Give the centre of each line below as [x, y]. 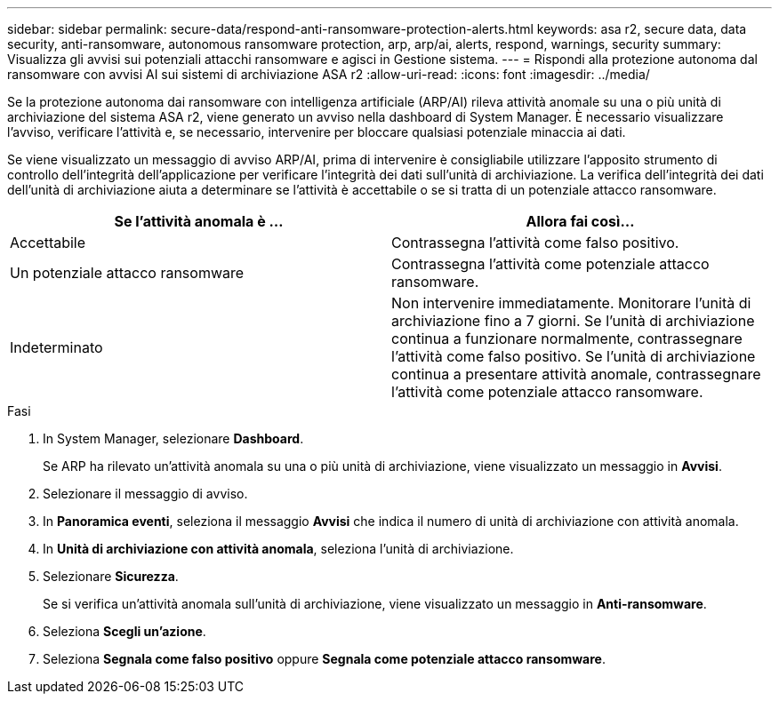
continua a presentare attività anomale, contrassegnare [576, 374]
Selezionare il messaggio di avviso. [145, 494]
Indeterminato [56, 347]
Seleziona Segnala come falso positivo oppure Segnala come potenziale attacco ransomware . [324, 659]
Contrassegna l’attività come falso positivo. [535, 243]
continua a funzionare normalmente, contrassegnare [567, 339]
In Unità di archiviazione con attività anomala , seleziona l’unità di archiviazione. [278, 549]
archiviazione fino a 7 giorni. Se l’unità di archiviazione [573, 321]
